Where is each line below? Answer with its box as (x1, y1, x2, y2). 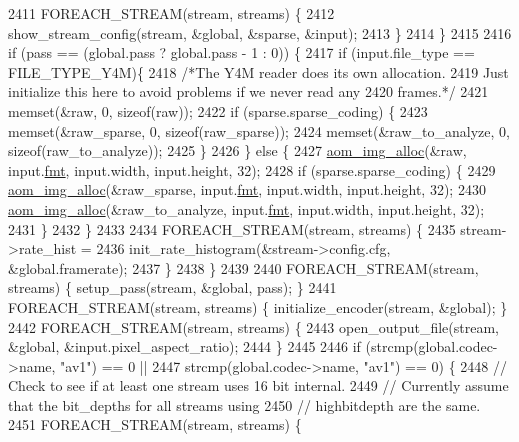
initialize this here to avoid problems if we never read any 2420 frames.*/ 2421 (8, 81, 489, 102)
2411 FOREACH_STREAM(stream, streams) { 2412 (8, 3, 335, 23)
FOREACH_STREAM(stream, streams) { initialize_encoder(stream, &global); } (8, 296, 508, 317)
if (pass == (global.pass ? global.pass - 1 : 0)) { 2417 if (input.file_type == (8, 42, 475, 63)
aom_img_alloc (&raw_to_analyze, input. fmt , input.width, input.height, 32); (8, 198, 485, 219)
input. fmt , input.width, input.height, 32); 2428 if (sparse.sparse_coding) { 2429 (8, 159, 496, 180)
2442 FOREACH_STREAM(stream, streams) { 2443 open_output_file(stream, (8, 316, 500, 337)
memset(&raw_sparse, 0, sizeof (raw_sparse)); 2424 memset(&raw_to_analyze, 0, (8, 120, 510, 141)
